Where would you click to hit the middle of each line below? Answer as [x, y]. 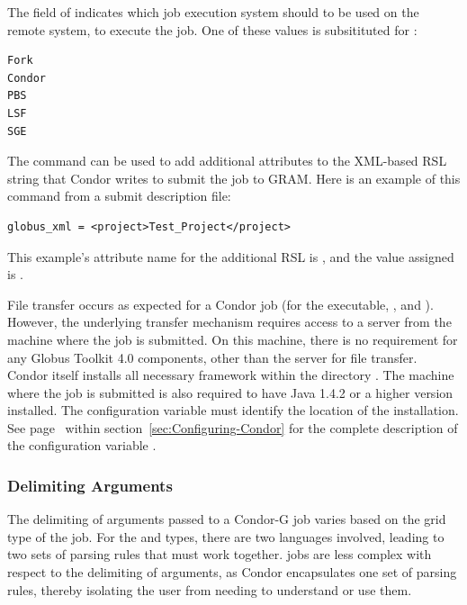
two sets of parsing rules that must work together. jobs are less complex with [220, 554]
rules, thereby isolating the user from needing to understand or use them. [210, 589]
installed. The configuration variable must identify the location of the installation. [233, 410]
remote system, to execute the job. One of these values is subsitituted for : [212, 29]
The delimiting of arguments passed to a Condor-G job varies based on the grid [227, 519]
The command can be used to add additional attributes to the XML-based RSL [227, 161]
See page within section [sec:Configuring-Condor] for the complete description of [233, 427]
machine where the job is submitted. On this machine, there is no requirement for [233, 339]
